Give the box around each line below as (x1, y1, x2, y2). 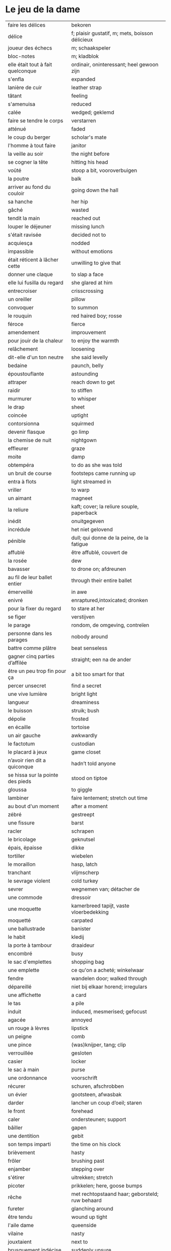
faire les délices (8, 21, 46, 29)
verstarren (71, 117, 97, 124)
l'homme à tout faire (8, 142, 56, 149)
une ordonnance (8, 1074, 47, 1081)
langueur (8, 698, 30, 706)
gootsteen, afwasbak (71, 1091, 122, 1098)
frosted (71, 715, 89, 722)
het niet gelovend (71, 526, 113, 533)
